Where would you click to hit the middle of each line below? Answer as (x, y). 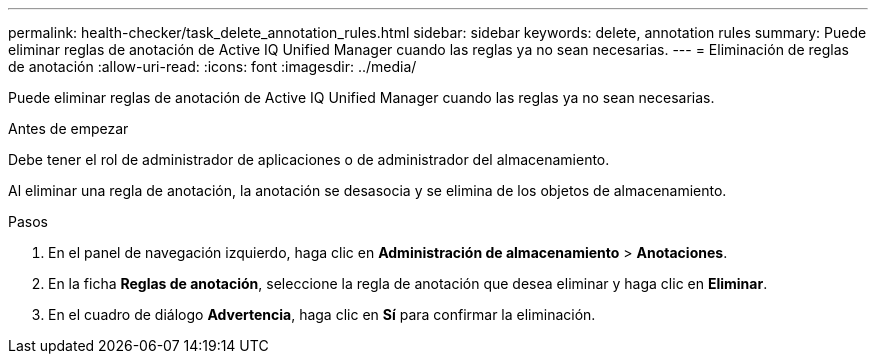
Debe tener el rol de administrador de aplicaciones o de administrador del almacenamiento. (309, 159)
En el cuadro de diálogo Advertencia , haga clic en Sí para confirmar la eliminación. (322, 314)
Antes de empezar (68, 128)
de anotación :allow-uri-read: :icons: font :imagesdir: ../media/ (212, 66)
